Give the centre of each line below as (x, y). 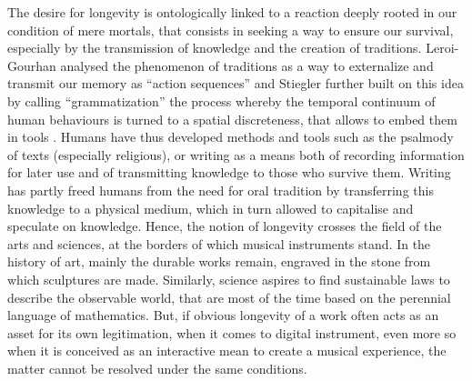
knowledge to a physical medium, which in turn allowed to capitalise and (211, 208)
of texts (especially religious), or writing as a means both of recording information (236, 154)
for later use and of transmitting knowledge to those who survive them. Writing (229, 172)
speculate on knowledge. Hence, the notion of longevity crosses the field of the (225, 226)
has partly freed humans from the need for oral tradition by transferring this (221, 190)
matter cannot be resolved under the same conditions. (157, 368)
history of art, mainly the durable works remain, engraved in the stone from (219, 261)
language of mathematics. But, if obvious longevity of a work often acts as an (223, 315)
